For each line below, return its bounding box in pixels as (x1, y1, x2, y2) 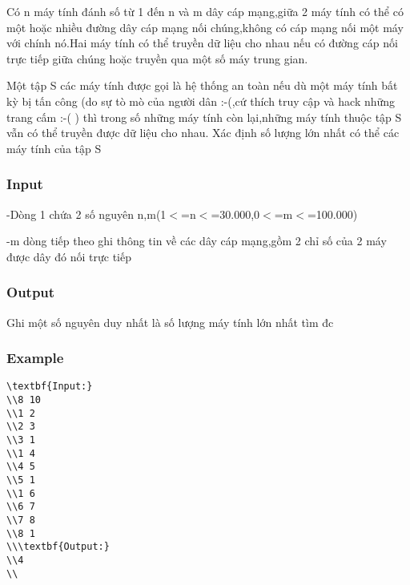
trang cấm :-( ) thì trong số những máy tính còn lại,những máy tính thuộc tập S (6, 108, 402, 125)
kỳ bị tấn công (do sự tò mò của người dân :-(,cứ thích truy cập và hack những (6, 92, 396, 109)
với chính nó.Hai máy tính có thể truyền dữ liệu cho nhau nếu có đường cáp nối (6, 34, 398, 51)
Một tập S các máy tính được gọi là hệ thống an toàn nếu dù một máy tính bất (6, 77, 398, 94)
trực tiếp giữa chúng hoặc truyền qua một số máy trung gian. (6, 50, 308, 67)
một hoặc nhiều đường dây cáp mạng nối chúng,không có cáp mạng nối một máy (6, 18, 404, 35)
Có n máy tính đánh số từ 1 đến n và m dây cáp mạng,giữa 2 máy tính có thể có (6, 3, 404, 19)
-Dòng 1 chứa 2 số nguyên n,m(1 (6, 205, 167, 222)
